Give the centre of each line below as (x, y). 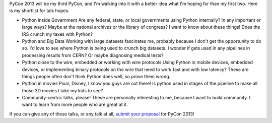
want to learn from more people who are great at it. (75, 105)
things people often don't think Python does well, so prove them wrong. (96, 76)
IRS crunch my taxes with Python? (57, 34)
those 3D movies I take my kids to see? (62, 90)
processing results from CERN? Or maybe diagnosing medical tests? (93, 55)
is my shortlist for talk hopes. (40, 11)
